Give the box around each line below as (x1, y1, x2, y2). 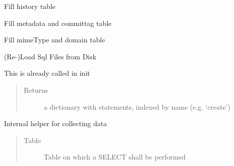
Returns (23, 84, 48, 95)
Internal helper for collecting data (4, 118, 107, 129)
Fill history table (4, 1, 55, 11)
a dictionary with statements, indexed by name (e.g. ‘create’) (43, 101, 231, 112)
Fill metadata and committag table (4, 17, 112, 28)
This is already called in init (4, 68, 90, 78)
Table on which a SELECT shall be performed (43, 152, 186, 162)
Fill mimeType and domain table (4, 34, 105, 45)
